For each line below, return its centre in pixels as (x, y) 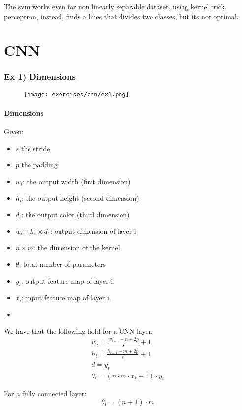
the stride (36, 148)
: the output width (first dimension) (77, 181)
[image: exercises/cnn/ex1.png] (76, 94)
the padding (39, 165)
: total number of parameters (62, 264)
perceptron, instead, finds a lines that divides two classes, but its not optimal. (121, 16)
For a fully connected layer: (45, 394)
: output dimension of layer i (93, 231)
